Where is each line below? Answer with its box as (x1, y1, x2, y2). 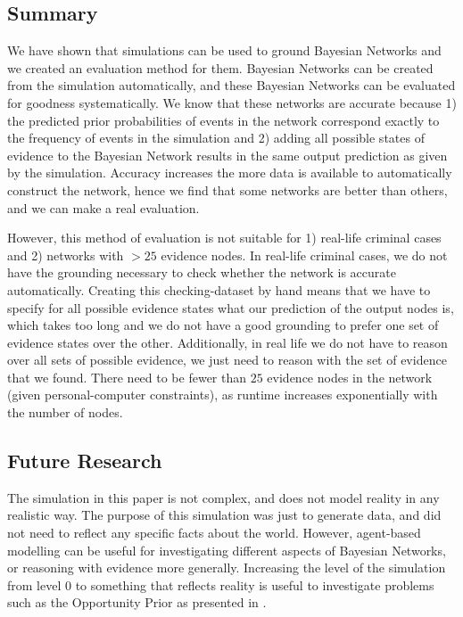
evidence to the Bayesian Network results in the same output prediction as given (7, 145, 448, 164)
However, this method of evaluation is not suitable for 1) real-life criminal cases (7, 228, 442, 247)
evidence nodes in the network (267, 367, 433, 386)
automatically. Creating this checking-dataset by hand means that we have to (7, 280, 431, 299)
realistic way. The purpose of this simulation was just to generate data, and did (7, 506, 442, 524)
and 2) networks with (7, 245, 124, 264)
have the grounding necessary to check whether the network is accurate (7, 263, 396, 282)
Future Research (7, 447, 162, 474)
